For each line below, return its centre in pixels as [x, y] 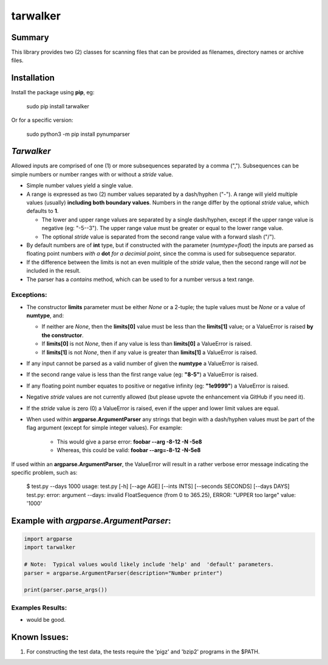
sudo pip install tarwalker [58, 106]
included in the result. [54, 271]
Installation [33, 78]
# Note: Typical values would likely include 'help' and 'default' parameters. [149, 565]
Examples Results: [39, 607]
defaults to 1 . [43, 211]
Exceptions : [29, 295]
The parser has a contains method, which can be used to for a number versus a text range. [140, 279]
